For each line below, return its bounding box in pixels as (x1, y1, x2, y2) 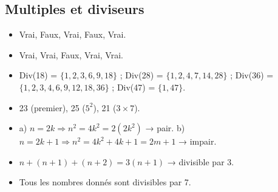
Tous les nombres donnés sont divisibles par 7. (19, 176, 191, 188)
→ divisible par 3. (167, 155, 234, 168)
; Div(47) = (112, 80, 155, 93)
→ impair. (178, 135, 217, 148)
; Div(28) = (120, 69, 163, 81)
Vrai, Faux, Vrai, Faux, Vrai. (19, 28, 126, 41)
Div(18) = (19, 69, 58, 81)
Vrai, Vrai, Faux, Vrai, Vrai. (19, 48, 123, 61)
